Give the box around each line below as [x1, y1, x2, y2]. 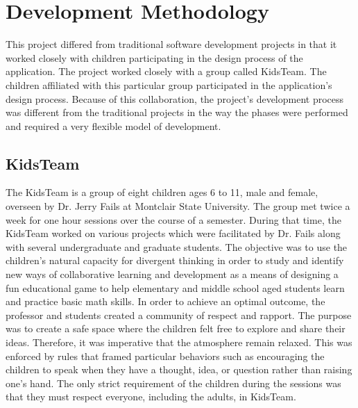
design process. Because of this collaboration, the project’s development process [6, 91, 344, 106]
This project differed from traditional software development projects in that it [6, 37, 337, 51]
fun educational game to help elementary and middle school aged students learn [6, 280, 345, 295]
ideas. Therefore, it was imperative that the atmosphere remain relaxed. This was [6, 335, 352, 350]
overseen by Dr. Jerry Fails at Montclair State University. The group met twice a [6, 199, 350, 213]
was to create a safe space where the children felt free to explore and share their [6, 321, 346, 336]
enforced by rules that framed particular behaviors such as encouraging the [6, 348, 325, 363]
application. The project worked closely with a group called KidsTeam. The [6, 64, 327, 79]
